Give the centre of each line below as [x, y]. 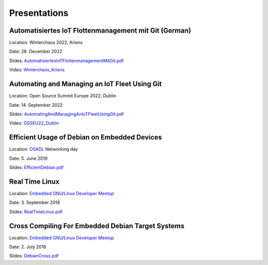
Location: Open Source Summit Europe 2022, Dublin [63, 96]
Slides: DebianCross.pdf [34, 256]
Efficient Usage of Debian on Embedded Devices [86, 137]
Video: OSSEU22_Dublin [34, 123]
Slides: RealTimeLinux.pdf [36, 211]
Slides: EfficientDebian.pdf [36, 167]
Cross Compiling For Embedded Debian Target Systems [97, 226]
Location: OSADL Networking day [43, 149]
